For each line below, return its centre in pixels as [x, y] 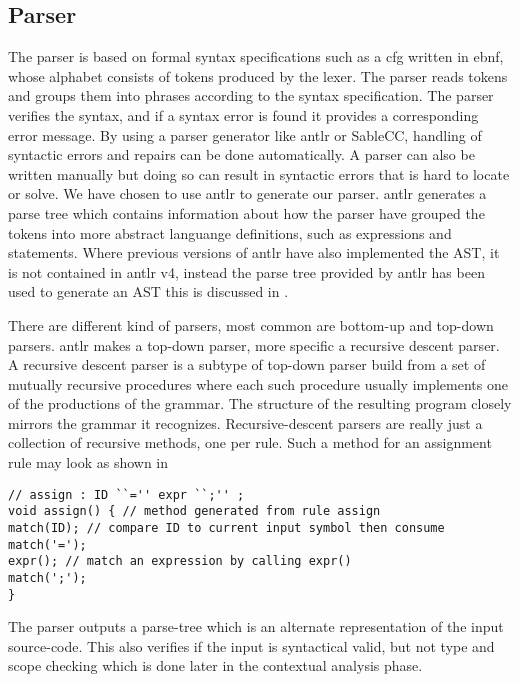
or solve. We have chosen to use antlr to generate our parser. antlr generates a [247, 193]
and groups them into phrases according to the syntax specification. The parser [251, 95]
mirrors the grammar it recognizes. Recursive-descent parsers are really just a [245, 422]
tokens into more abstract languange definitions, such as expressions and [230, 232]
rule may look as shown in [88, 462]
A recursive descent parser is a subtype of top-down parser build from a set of [247, 364]
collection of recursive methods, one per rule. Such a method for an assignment [250, 442]
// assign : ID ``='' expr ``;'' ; [126, 494]
